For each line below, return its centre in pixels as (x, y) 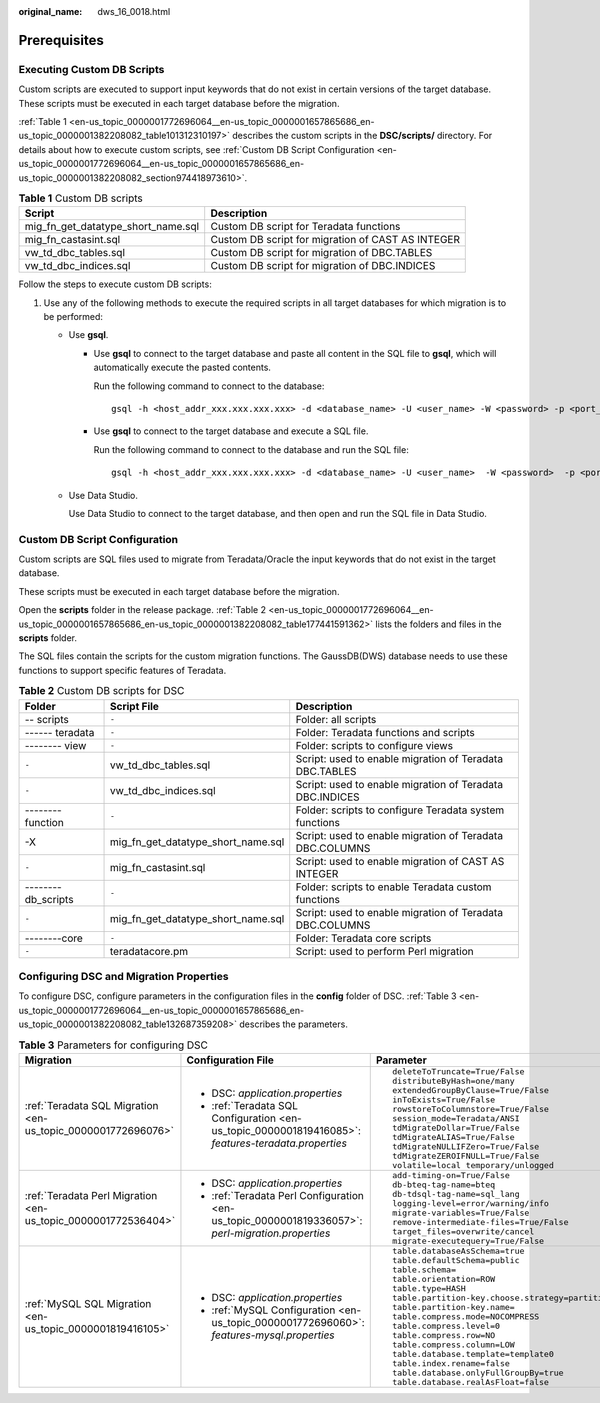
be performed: (73, 317)
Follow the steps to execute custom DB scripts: (115, 284)
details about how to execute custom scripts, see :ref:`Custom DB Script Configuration (196, 149)
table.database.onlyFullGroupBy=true (477, 1372)
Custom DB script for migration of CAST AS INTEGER (335, 240)
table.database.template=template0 (473, 1353)
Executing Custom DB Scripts (91, 69)
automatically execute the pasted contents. (182, 367)
